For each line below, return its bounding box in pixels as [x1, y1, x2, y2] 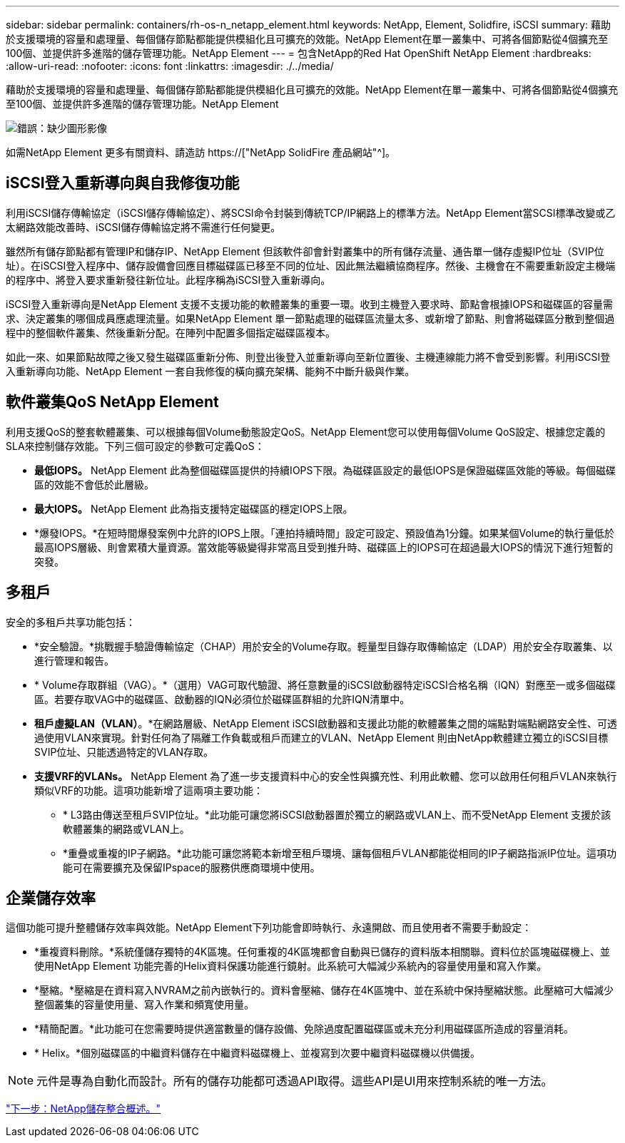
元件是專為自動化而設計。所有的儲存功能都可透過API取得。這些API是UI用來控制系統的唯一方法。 [36, 1074, 553, 1089]
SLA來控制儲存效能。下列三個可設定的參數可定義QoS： [6, 439, 265, 452]
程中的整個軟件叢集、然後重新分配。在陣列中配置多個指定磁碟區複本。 [6, 326, 335, 339]
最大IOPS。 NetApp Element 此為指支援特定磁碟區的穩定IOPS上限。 [34, 502, 353, 515]
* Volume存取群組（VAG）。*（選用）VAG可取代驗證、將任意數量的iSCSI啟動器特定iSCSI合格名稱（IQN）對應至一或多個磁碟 [34, 678, 616, 691]
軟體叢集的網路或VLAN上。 [63, 822, 190, 835]
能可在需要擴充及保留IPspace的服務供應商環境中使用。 [63, 861, 320, 873]
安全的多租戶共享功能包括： [6, 615, 136, 628]
